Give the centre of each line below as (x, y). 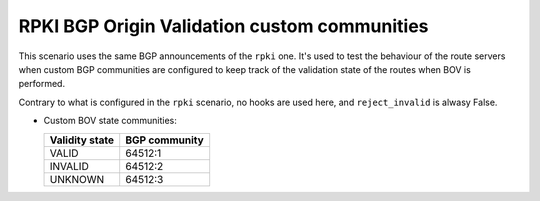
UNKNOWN (77, 179)
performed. (41, 84)
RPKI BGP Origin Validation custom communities (223, 26)
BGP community (164, 140)
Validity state (82, 140)
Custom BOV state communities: (110, 121)
